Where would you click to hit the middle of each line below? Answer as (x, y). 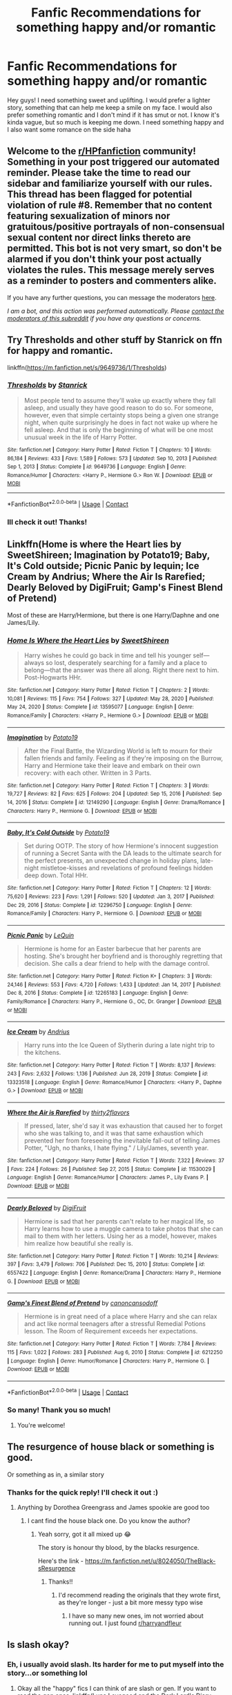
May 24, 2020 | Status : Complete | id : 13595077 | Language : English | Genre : (101, 707)
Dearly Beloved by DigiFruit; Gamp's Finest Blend (115, 588)
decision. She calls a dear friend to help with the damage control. (117, 964)
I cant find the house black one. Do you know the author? (109, 1520)
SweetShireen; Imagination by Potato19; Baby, (109, 555)
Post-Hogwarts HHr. (53, 677)
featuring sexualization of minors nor (89, 216)
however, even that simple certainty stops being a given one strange (121, 415)
